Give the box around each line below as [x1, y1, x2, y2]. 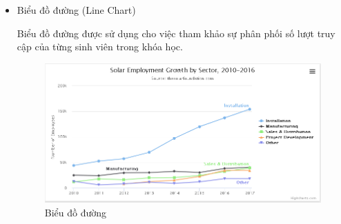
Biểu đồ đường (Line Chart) [17, 3, 136, 17]
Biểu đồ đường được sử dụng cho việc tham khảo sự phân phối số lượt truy [17, 26, 335, 40]
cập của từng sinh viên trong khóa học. [17, 39, 183, 54]
